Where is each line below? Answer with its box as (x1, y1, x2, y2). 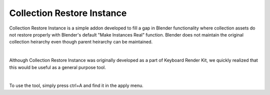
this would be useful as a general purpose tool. (9, 64, 106, 70)
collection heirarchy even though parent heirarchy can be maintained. (9, 39, 153, 45)
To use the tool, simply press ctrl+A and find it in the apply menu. (9, 82, 143, 88)
